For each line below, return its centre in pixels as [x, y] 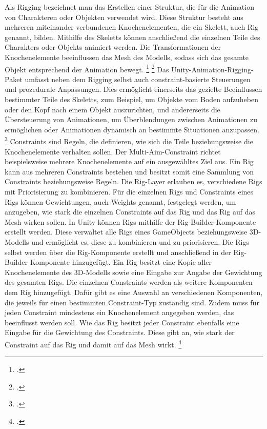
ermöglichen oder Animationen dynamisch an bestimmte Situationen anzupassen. [132, 129]
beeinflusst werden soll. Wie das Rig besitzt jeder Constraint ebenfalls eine [122, 322]
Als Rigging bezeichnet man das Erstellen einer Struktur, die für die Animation [129, 7]
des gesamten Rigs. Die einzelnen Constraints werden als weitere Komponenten [129, 282]
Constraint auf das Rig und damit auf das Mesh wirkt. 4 [93, 343]
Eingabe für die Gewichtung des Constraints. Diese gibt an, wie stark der [120, 332]
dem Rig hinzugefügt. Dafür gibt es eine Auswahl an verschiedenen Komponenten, [134, 292]
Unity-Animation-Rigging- [212, 69]
